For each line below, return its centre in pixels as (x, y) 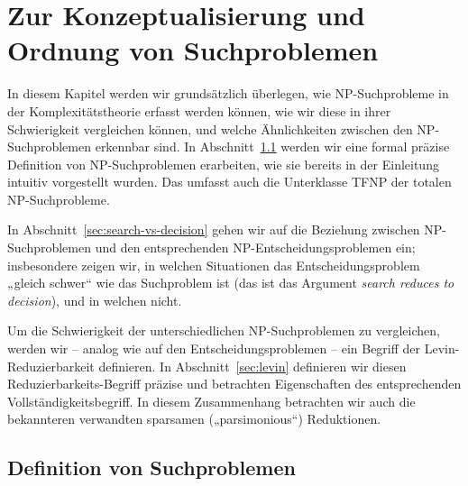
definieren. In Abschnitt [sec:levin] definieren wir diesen (252, 366)
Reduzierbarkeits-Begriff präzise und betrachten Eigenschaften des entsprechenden (234, 384)
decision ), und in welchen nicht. (95, 300)
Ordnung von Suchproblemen (193, 50)
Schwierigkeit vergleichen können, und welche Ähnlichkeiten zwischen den (210, 128)
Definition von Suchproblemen (151, 468)
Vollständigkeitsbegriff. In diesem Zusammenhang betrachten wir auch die (211, 401)
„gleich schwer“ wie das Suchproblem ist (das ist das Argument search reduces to (231, 283)
